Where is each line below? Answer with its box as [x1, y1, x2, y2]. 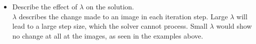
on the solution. [86, 1, 134, 11]
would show [216, 21, 252, 31]
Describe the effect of [12, 1, 78, 11]
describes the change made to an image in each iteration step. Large [19, 11, 228, 21]
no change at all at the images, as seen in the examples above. [12, 30, 203, 41]
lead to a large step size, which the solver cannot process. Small [12, 21, 208, 31]
